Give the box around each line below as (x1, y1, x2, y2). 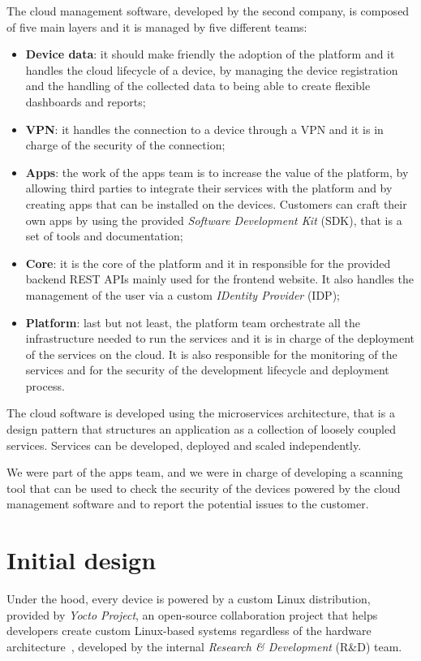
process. (25, 377, 65, 394)
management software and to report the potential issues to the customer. (6, 495, 369, 512)
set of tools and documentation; (25, 227, 183, 244)
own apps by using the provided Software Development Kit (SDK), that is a (25, 211, 402, 228)
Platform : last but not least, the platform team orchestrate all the (25, 313, 360, 330)
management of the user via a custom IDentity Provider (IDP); (25, 286, 340, 303)
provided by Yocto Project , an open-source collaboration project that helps (6, 606, 378, 623)
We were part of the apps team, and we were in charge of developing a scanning (6, 464, 403, 481)
